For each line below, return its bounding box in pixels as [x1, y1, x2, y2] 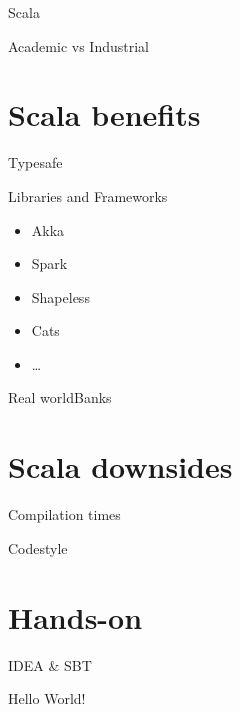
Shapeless [31, 286, 90, 307]
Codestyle [8, 537, 68, 558]
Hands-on [8, 596, 143, 637]
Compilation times [8, 504, 121, 525]
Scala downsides [8, 446, 233, 487]
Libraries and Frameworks [8, 185, 168, 206]
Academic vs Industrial [8, 35, 149, 56]
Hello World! [8, 688, 86, 709]
